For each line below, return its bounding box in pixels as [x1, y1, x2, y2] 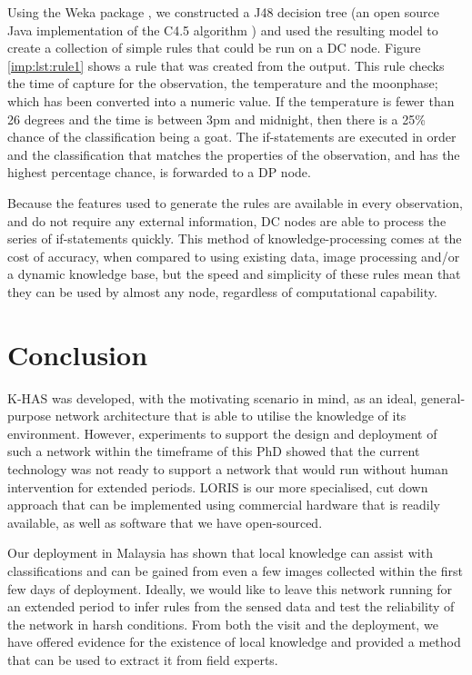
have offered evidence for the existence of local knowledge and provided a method [7, 632, 461, 651]
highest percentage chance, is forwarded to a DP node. [7, 163, 311, 182]
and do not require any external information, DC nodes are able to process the [7, 211, 447, 230]
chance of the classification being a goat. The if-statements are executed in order [7, 127, 457, 146]
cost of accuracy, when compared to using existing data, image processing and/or [7, 246, 460, 265]
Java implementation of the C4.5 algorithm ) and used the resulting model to [7, 20, 438, 39]
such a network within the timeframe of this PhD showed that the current [7, 442, 420, 461]
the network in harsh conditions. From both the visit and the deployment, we [7, 614, 438, 633]
